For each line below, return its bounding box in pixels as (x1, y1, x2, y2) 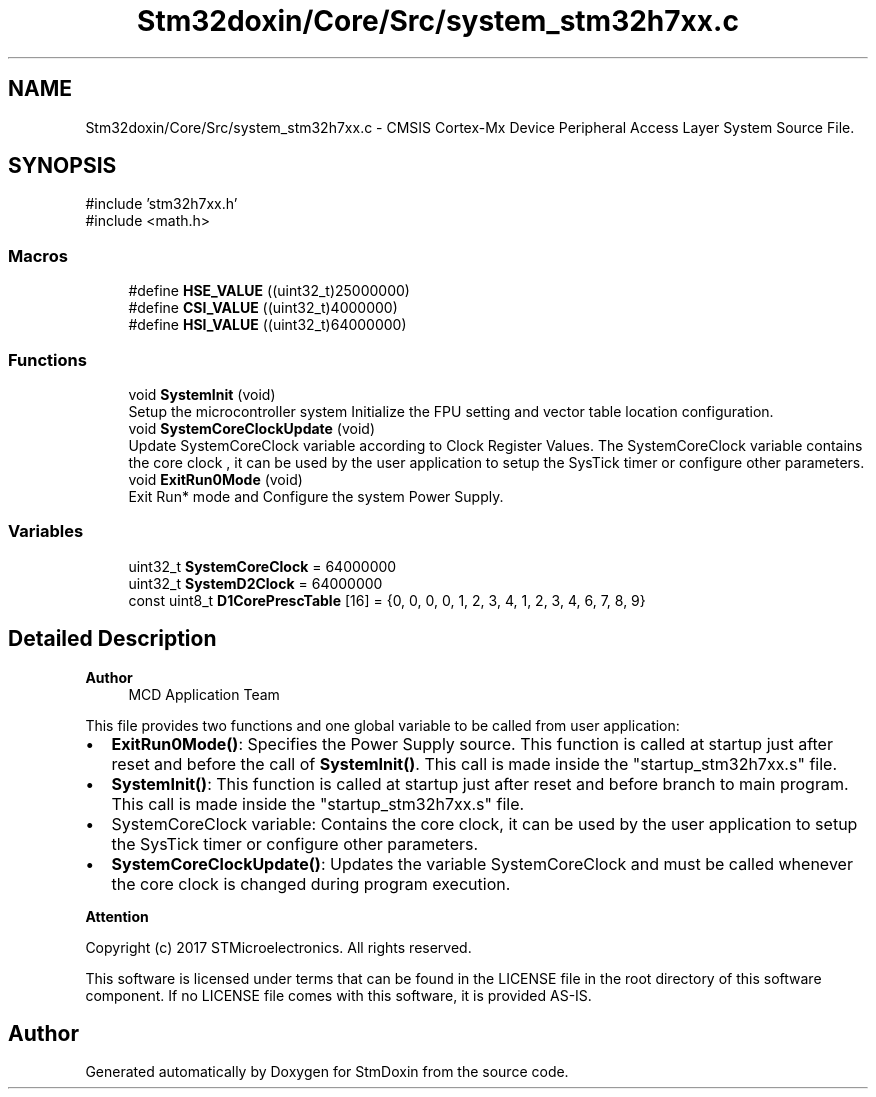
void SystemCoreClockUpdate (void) (128, 419, 376, 437)
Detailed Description (8, 626, 217, 652)
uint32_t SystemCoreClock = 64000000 (128, 557, 397, 575)
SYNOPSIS (8, 153, 117, 179)
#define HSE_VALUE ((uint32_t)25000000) (128, 282, 410, 300)
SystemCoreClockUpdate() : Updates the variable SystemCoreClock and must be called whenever (111, 853, 853, 874)
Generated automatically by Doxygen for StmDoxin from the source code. (85, 1063, 569, 1081)
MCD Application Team (128, 685, 280, 703)
